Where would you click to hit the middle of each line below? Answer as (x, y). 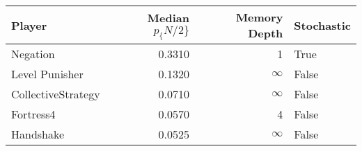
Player (29, 25)
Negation (33, 54)
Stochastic (322, 25)
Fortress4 (33, 114)
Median (168, 17)
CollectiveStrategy (56, 94)
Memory (259, 17)
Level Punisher (47, 74)
